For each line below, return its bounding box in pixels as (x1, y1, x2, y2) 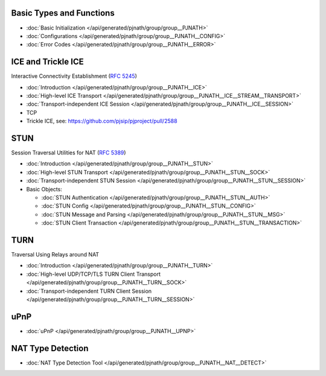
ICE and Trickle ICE (11, 57, 84, 67)
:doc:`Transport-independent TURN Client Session (26, 287, 152, 295)
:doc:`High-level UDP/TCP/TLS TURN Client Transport (26, 270, 161, 278)
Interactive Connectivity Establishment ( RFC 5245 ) (11, 72, 137, 80)
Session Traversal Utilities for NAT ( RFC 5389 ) (11, 149, 126, 156)
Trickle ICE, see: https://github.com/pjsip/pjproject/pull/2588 (26, 118, 177, 125)
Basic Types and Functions (11, 8, 115, 18)
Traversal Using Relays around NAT (11, 251, 100, 258)
